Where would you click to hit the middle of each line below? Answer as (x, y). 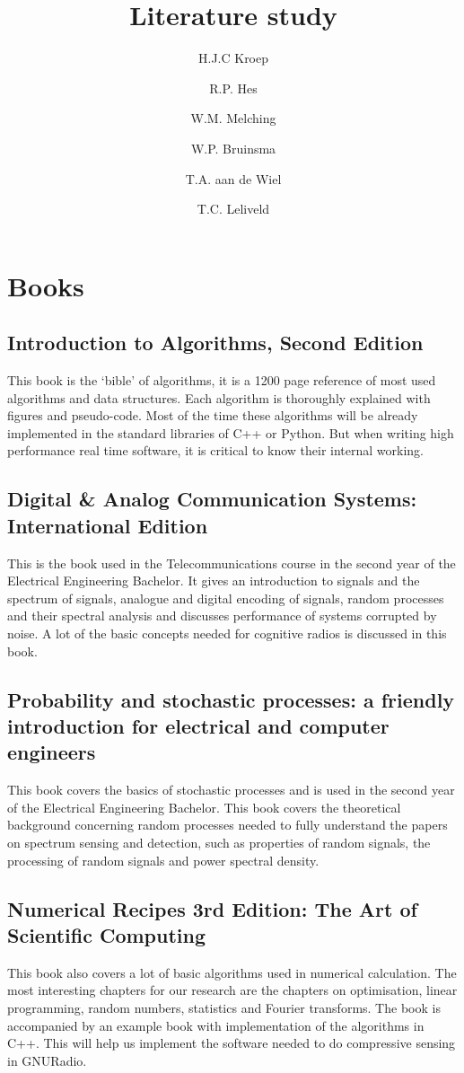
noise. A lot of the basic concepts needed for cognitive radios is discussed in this (227, 633)
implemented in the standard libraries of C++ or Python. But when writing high (231, 432)
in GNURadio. (47, 1060)
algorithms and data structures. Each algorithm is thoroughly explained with (219, 397)
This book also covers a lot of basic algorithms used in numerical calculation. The (232, 972)
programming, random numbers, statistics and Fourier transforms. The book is (224, 1007)
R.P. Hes (233, 88)
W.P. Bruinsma (233, 148)
